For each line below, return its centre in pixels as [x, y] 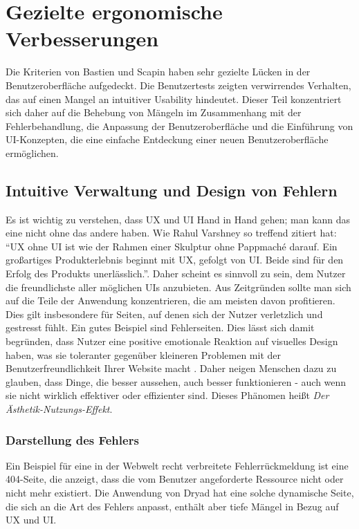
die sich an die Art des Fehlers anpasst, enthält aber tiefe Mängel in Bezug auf [172, 506]
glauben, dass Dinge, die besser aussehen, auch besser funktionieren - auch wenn [176, 381]
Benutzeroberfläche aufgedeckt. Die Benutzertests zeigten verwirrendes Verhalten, [178, 85]
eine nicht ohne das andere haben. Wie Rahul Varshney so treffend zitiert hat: [171, 233]
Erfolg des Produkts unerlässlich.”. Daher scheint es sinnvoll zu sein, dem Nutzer [176, 273]
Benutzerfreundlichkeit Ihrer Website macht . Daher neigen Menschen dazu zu [171, 368]
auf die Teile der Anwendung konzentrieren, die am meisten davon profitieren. [171, 300]
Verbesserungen [82, 38]
